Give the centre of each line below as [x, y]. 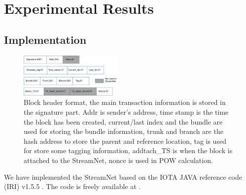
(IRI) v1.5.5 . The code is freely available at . [72, 186]
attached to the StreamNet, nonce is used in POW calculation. [118, 160]
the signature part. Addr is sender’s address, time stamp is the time [126, 112]
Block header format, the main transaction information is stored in [125, 102]
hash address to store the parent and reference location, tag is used [125, 141]
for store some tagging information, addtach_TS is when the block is [128, 150]
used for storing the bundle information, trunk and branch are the [123, 131]
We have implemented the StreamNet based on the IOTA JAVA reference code [123, 177]
